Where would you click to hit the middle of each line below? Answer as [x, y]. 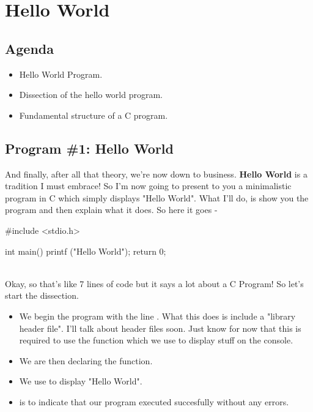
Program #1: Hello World [89, 148]
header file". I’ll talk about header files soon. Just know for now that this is [160, 328]
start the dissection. [42, 295]
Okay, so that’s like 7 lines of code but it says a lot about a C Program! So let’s [154, 283]
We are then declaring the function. [86, 360]
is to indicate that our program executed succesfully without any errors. [154, 401]
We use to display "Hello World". [81, 381]
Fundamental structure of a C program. [94, 115]
